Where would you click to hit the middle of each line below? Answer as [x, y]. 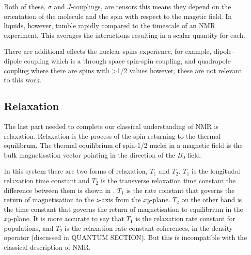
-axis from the [120, 199]
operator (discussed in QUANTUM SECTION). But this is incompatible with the [125, 237]
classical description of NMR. [47, 247]
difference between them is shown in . [60, 190]
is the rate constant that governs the [180, 190]
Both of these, [25, 6]
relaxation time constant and [47, 180]
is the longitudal [216, 171]
